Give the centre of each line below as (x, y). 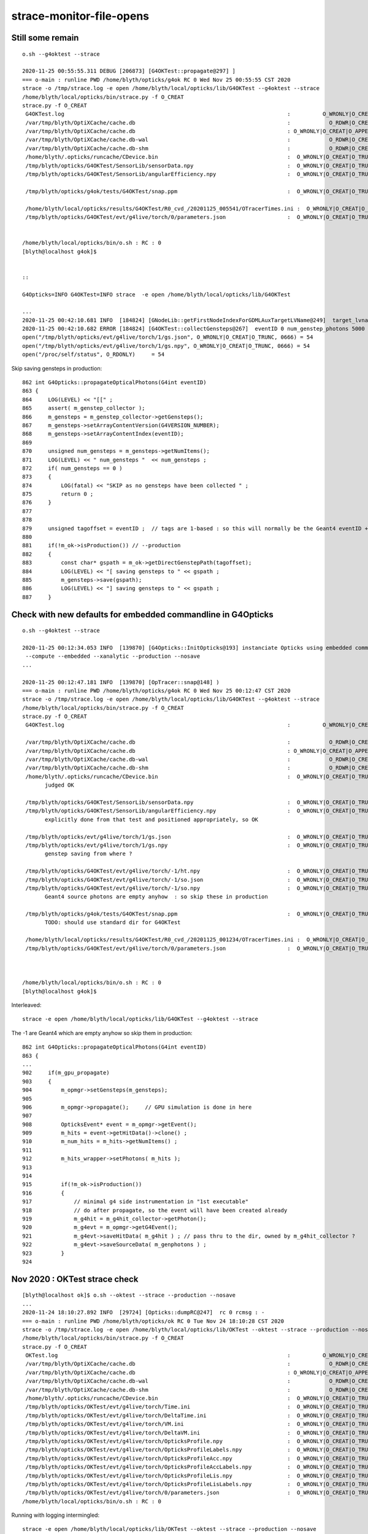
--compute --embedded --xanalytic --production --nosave (113, 656)
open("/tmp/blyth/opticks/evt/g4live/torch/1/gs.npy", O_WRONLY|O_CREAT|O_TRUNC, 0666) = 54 (166, 346)
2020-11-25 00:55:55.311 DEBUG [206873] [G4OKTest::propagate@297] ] (129, 71)
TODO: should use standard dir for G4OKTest (113, 923)
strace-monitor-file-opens (80, 16)
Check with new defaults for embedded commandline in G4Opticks (143, 615)
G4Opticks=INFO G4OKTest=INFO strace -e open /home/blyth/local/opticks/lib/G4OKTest (156, 294)
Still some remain (45, 38)
